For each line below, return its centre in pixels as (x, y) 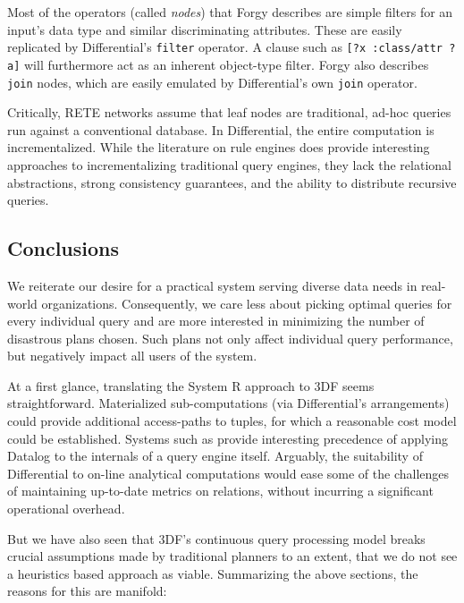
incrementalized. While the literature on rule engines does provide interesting (219, 147)
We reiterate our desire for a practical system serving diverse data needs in (212, 285)
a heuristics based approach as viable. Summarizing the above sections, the (213, 573)
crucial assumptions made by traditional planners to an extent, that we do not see (232, 556)
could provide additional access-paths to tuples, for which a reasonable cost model (232, 421)
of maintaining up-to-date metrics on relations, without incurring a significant (220, 491)
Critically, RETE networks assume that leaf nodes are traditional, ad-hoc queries (229, 112)
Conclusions (63, 248)
